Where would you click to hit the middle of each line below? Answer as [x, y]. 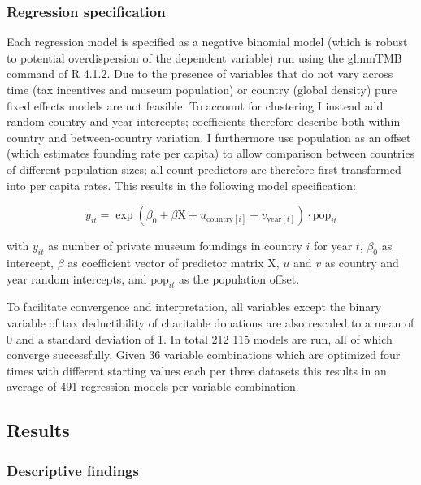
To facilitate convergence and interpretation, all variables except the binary [194, 307]
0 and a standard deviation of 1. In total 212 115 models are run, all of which [200, 338]
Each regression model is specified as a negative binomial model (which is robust [207, 42]
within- [386, 121]
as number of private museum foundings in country [175, 246]
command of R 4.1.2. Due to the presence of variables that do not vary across [200, 74]
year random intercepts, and [77, 278]
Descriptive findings [73, 470]
